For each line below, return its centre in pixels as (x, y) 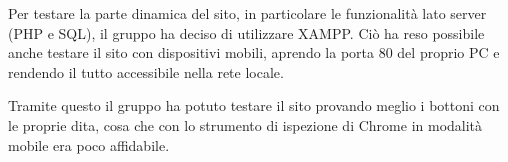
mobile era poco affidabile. (89, 144)
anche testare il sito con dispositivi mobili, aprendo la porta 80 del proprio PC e (254, 52)
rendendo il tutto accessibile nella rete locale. (146, 71)
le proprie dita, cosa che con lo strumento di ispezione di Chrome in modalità (245, 124)
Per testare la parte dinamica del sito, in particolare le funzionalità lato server (247, 13)
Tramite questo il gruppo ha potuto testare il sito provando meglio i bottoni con (254, 105)
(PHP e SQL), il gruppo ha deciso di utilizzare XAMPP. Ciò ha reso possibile (246, 32)
